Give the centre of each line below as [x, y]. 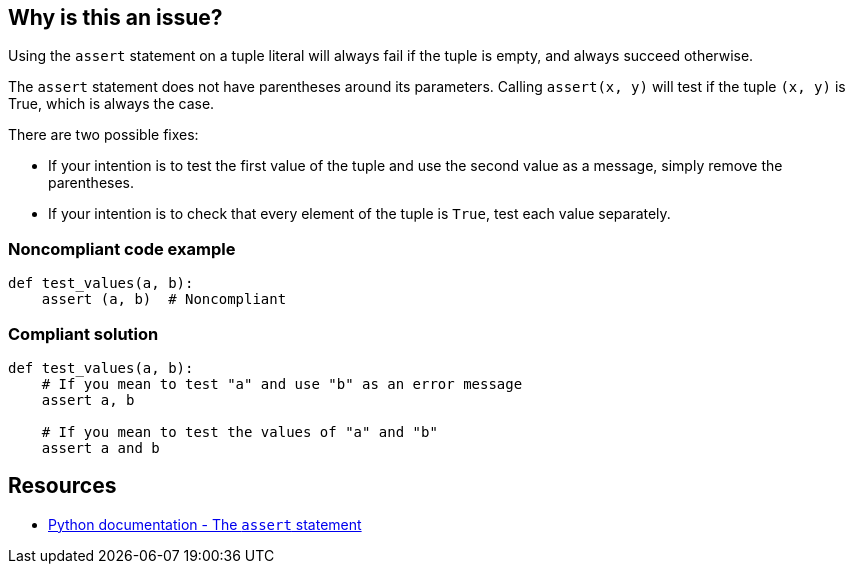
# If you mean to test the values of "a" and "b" [239, 431]
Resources [62, 486]
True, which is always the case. [111, 104]
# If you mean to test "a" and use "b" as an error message [282, 383]
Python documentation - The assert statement [205, 524]
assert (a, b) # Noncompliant [164, 299]
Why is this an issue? [115, 17]
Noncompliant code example [122, 248]
